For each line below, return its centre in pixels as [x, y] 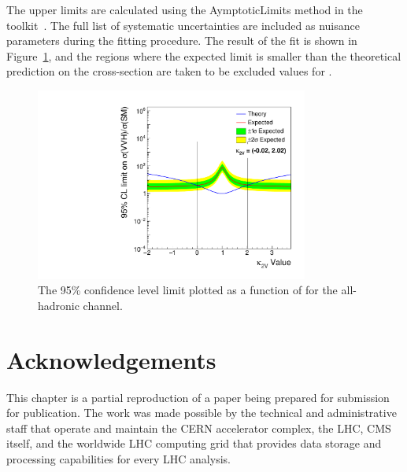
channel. [103, 305]
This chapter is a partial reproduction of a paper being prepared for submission [198, 397]
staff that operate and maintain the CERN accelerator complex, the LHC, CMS [199, 428]
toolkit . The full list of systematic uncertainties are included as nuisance [183, 25]
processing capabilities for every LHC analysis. [118, 458]
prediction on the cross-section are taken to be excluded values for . [169, 71]
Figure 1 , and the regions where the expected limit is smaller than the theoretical [204, 55]
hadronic [59, 305]
